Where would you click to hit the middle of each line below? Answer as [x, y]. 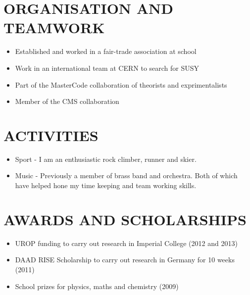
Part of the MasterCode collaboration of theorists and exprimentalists [121, 84]
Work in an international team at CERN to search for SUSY [107, 68]
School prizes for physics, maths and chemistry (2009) [97, 286]
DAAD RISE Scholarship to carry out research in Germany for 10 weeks [125, 260]
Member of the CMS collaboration [67, 101]
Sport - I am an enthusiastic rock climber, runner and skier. [106, 159]
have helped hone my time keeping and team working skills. [106, 185]
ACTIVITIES [51, 135]
